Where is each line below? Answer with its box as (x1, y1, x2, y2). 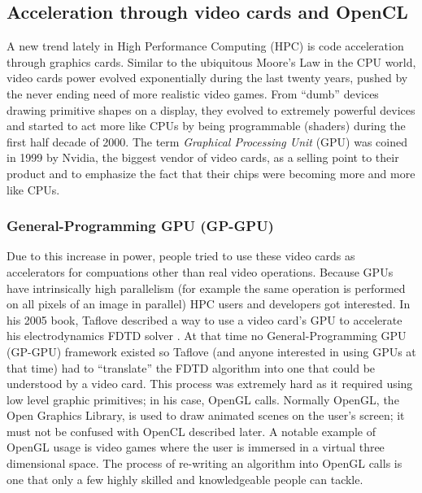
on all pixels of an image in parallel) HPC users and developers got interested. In (7, 295, 411, 312)
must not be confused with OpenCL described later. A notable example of (7, 422, 376, 439)
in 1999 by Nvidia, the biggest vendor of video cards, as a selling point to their (7, 149, 399, 166)
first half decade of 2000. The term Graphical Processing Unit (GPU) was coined (7, 133, 408, 150)
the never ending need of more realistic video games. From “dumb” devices (7, 85, 379, 102)
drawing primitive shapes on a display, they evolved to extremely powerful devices (7, 101, 415, 118)
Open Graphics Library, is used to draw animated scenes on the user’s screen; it (7, 407, 405, 424)
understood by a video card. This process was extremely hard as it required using (7, 375, 413, 392)
